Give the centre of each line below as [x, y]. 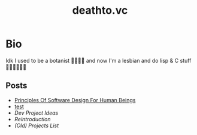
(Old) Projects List [37, 125]
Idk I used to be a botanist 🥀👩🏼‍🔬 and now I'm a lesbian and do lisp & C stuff [99, 60]
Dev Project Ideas [36, 113]
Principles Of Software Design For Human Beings [75, 100]
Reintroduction [32, 119]
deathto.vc [100, 10]
